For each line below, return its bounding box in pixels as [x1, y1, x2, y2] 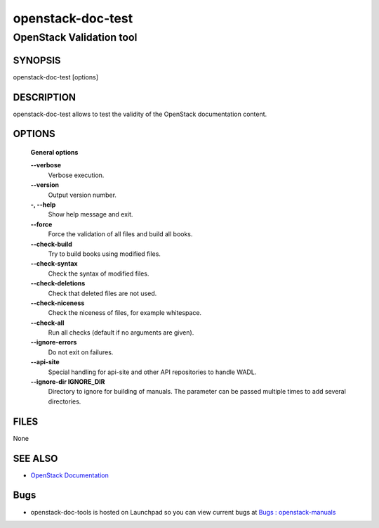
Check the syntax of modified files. [48, 269, 149, 278]
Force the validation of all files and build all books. [48, 230, 193, 238]
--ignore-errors [30, 338, 77, 347]
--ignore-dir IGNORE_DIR [30, 378, 105, 386]
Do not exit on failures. [48, 348, 114, 356]
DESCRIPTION [13, 91, 77, 103]
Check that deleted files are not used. [48, 289, 157, 297]
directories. [48, 397, 81, 406]
